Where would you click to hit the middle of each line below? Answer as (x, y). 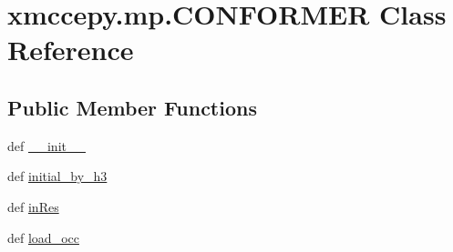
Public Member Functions (132, 107)
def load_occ (43, 237)
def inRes (33, 206)
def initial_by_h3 (57, 176)
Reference (71, 50)
